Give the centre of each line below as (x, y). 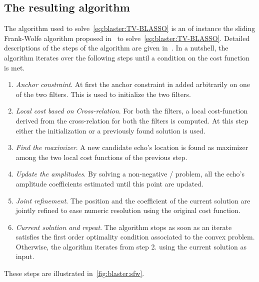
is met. (14, 67)
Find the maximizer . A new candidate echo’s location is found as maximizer (132, 147)
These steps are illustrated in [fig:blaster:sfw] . (74, 273)
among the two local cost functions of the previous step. (101, 157)
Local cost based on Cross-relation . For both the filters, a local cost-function (132, 111)
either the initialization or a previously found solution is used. (110, 130)
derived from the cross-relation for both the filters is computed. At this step (132, 120)
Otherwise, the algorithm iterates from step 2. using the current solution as (131, 246)
